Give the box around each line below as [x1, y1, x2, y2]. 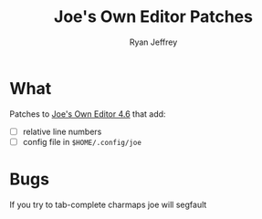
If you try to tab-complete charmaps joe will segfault [9, 199, 207, 210]
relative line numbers [22, 126, 102, 137]
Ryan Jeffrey [129, 36, 178, 47]
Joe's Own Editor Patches [53, 6, 254, 27]
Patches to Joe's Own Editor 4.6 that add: [9, 108, 166, 120]
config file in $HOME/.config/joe [22, 136, 141, 147]
